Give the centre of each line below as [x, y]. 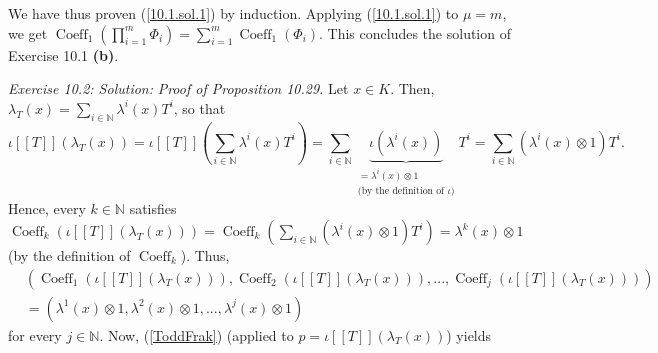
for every [35, 334]
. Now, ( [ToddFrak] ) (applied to [196, 334]
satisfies [153, 208]
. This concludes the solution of [415, 32]
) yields [469, 334]
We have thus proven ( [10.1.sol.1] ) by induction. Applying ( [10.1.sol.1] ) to [233, 13]
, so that [199, 107]
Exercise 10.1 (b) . [63, 54]
